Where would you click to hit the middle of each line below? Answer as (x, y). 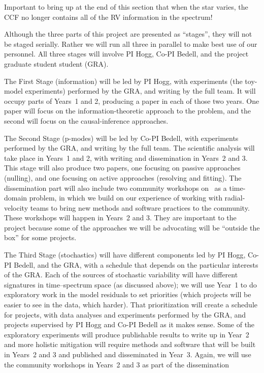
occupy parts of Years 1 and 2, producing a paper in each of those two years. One (132, 101)
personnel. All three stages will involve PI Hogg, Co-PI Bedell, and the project (126, 54)
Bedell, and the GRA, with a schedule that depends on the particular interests (136, 264)
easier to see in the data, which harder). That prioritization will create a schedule (131, 305)
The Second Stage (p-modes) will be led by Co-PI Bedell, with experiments (121, 138)
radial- (235, 198)
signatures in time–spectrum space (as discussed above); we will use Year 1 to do (130, 284)
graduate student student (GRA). (56, 63)
